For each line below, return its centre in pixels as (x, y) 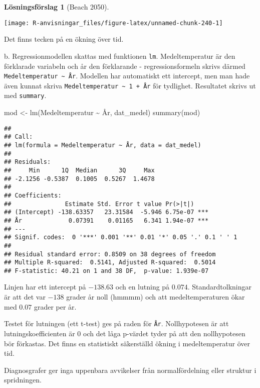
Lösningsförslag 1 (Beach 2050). (57, 7)
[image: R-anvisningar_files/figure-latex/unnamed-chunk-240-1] (113, 23)
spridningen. (23, 380)
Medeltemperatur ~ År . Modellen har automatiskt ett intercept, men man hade (127, 76)
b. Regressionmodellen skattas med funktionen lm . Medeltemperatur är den (120, 56)
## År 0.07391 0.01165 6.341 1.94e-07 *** (106, 220)
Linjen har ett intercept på (45, 287)
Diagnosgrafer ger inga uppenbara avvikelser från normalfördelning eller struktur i (130, 370)
